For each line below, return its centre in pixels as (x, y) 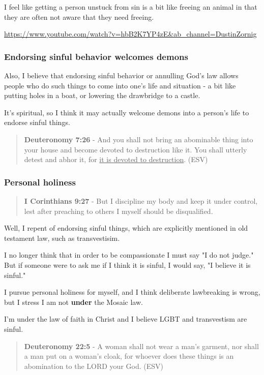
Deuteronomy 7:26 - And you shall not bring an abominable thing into (139, 139)
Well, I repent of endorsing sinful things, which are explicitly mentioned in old (126, 228)
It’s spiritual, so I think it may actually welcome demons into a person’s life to (127, 112)
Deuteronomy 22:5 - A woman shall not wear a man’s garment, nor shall (141, 346)
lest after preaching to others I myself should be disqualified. (119, 211)
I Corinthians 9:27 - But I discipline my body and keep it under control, (141, 200)
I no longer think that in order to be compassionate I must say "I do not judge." (129, 255)
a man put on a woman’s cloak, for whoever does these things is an (129, 356)
